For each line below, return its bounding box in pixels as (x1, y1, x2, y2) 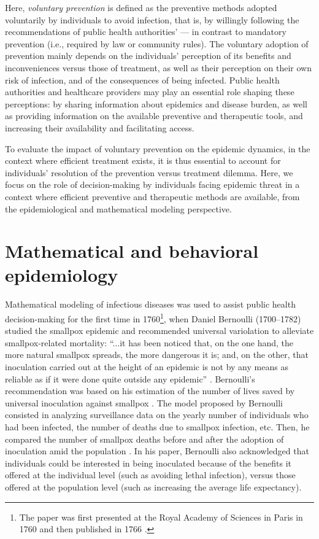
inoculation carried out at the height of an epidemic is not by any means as (5, 360, 288, 373)
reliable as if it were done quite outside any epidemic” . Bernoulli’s (5, 372, 255, 385)
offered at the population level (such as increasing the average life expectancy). (5, 480, 302, 493)
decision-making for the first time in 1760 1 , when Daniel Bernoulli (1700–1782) (5, 311, 301, 325)
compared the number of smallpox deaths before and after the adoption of (5, 432, 284, 445)
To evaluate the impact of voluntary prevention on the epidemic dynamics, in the (5, 142, 310, 155)
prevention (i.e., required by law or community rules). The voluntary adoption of (5, 37, 309, 50)
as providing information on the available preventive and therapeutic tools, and (5, 109, 303, 122)
